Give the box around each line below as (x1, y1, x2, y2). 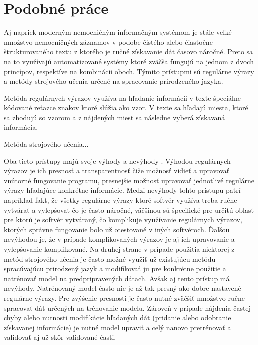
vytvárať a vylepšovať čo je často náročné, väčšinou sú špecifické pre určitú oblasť (4, 204, 254, 215)
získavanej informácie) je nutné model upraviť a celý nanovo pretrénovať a (4, 322, 231, 332)
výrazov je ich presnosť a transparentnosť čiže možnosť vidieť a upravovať (4, 165, 230, 176)
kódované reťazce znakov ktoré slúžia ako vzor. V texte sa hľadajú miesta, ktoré (4, 102, 248, 113)
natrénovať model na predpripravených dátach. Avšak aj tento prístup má (4, 273, 230, 283)
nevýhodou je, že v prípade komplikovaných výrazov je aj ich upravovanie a (4, 234, 235, 244)
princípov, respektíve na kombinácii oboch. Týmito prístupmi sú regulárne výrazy (4, 66, 254, 76)
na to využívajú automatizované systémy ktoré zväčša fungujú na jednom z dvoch (4, 56, 254, 66)
